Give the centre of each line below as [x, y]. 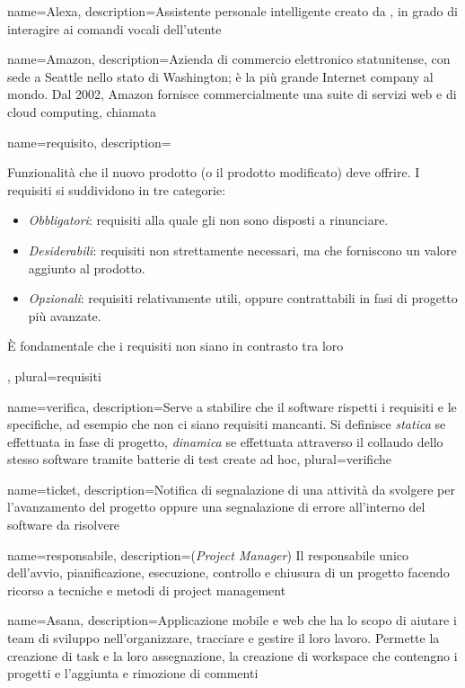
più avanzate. [65, 315]
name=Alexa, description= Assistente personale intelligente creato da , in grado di [232, 11]
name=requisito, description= [89, 142]
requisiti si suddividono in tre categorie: [117, 189]
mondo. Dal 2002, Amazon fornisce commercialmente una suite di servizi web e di [232, 94]
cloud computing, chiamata [82, 111]
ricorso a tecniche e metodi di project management [147, 590]
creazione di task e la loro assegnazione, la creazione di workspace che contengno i [232, 655]
